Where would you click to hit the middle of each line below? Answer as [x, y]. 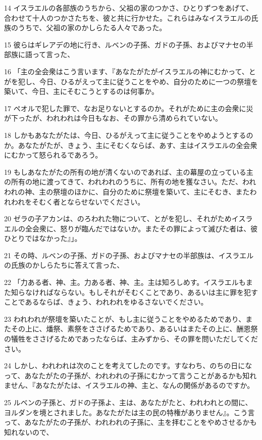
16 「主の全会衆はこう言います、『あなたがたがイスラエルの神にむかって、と [130, 71]
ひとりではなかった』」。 [43, 238]
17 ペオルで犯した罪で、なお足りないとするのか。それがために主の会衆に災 [129, 108]
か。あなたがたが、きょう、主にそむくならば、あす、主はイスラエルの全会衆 [131, 145]
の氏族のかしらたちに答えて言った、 [64, 265]
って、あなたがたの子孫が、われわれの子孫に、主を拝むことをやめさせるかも [130, 422]
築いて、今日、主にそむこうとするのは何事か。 [81, 91]
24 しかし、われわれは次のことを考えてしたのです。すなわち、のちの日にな [128, 365]
